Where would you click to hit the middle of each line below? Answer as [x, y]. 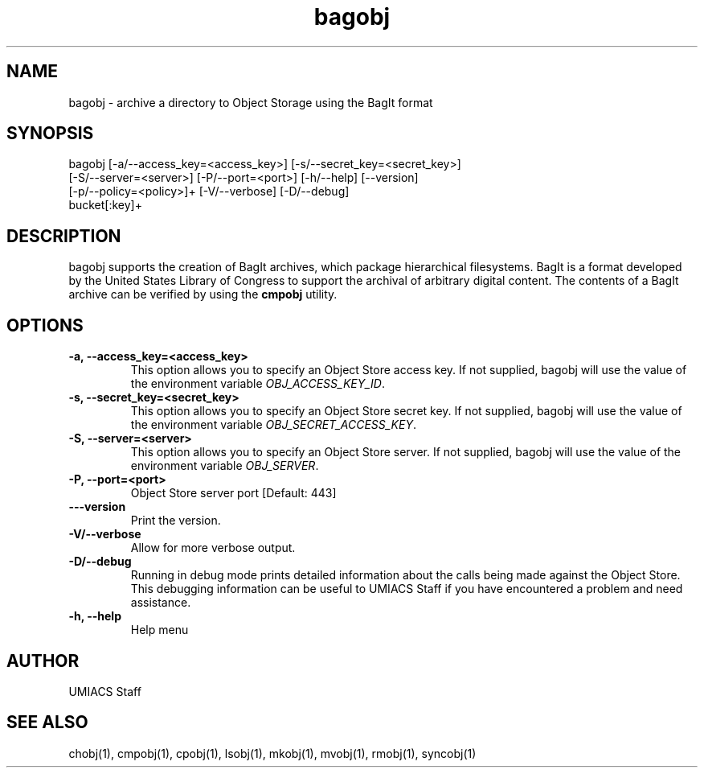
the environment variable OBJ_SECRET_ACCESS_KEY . [273, 425]
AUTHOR [43, 661]
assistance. [161, 603]
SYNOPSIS [50, 134]
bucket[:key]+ [105, 205]
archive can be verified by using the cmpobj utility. [203, 294]
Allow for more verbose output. [213, 548]
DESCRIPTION [64, 236]
